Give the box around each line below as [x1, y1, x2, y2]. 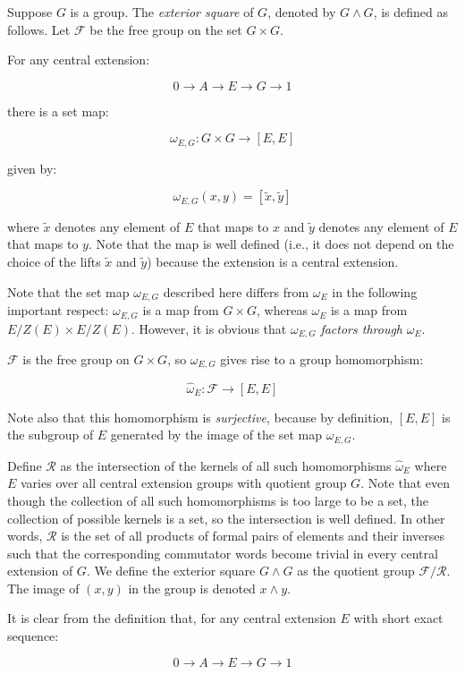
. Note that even [360, 474, 451, 492]
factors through [320, 319, 403, 337]
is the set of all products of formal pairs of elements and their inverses [61, 526, 445, 545]
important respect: [7, 301, 109, 320]
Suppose [7, 3, 53, 21]
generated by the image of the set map [110, 425, 323, 444]
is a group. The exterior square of [70, 3, 254, 21]
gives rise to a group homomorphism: [220, 350, 424, 369]
